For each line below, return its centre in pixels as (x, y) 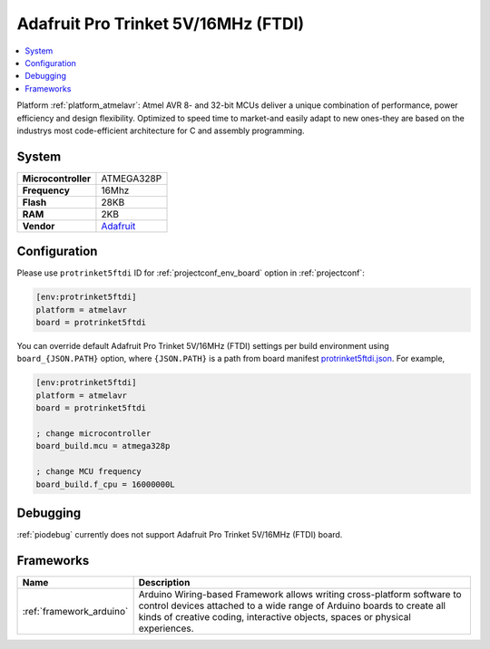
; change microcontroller (93, 434)
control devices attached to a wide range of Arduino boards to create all (292, 605)
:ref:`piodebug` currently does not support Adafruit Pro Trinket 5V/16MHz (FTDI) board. (180, 535)
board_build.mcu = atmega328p (103, 446)
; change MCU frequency (89, 472)
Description (164, 582)
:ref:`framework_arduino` (75, 611)
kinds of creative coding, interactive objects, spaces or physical (275, 616)
